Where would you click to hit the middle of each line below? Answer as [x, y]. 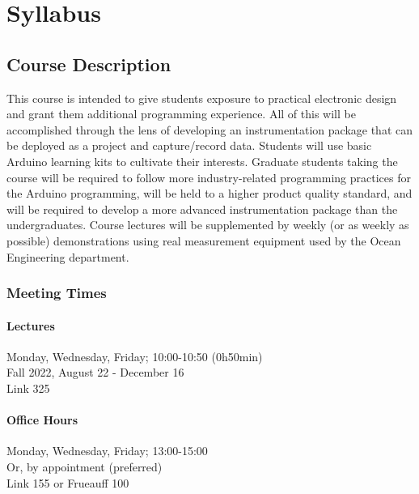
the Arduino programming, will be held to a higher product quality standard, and [209, 193]
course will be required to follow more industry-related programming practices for [209, 177]
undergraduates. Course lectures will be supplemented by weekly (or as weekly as [208, 225]
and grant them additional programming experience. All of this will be [181, 114]
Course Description [89, 64]
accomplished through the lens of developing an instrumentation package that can [209, 129]
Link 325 [28, 388]
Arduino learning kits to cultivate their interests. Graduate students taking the [202, 161]
